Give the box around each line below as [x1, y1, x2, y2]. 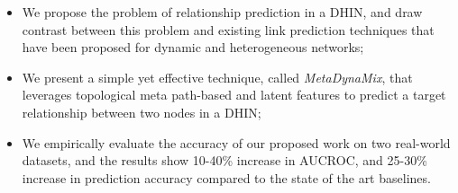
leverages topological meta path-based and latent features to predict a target [22, 85, 446, 104]
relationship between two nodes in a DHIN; [22, 102, 261, 121]
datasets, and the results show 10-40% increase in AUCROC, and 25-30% [22, 151, 427, 170]
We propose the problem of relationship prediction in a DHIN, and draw [22, 3, 423, 21]
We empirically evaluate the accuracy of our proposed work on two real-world [22, 133, 451, 152]
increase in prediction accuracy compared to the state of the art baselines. [22, 168, 431, 187]
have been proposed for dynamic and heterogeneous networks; [22, 38, 364, 57]
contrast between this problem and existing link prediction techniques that [22, 20, 435, 39]
